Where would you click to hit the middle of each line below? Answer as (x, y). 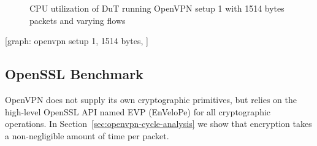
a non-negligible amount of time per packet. (87, 135)
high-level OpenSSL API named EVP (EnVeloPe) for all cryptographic (138, 111)
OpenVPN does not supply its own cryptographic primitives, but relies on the (151, 99)
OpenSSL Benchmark (74, 74)
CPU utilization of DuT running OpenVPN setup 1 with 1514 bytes (157, 8)
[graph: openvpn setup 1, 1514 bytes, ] (77, 41)
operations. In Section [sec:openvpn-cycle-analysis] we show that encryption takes (158, 124)
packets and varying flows (78, 20)
